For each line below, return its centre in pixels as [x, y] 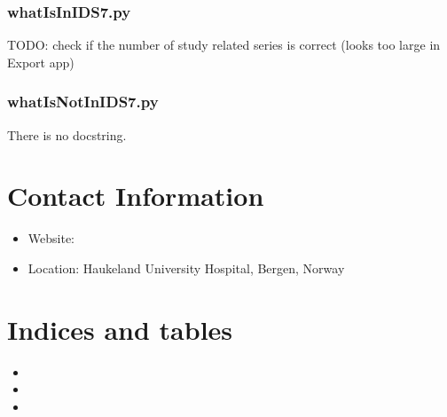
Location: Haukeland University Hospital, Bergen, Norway [186, 268]
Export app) [41, 62]
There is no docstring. [67, 134]
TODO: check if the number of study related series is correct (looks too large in [224, 45]
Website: [51, 238]
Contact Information [136, 196]
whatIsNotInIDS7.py [83, 102]
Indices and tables [120, 329]
